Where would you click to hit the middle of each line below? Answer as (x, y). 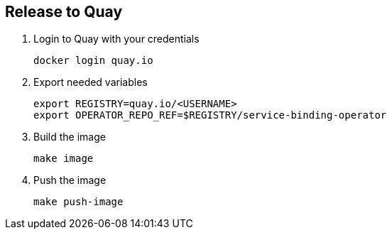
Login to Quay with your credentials (116, 39)
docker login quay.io (93, 61)
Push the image (70, 180)
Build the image (70, 137)
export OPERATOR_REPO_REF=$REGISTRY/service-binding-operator (210, 115)
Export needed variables (91, 82)
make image (64, 159)
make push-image (78, 202)
